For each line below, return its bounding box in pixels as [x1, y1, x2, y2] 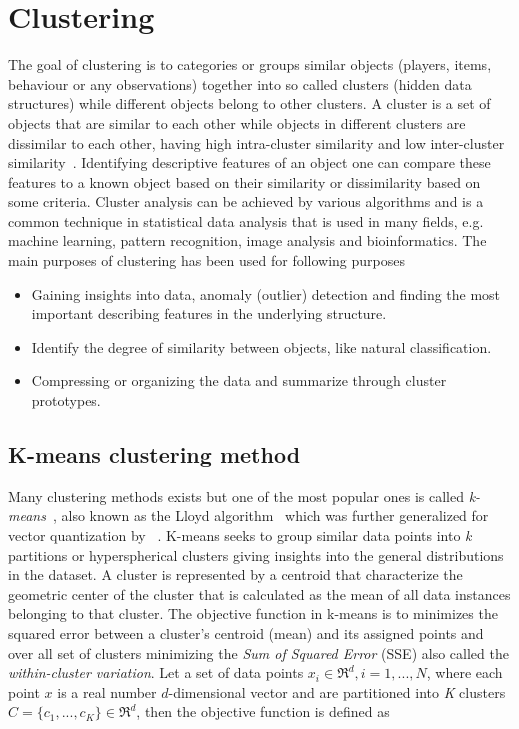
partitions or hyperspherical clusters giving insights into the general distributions [8, 544, 504, 565]
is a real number [57, 681, 157, 702]
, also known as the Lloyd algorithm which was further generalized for [52, 505, 489, 526]
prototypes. [31, 390, 101, 411]
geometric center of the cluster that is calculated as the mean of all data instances [8, 583, 511, 604]
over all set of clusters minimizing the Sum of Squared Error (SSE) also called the [8, 642, 509, 663]
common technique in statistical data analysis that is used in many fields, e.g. [8, 210, 484, 231]
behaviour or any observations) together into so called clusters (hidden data [8, 73, 472, 94]
